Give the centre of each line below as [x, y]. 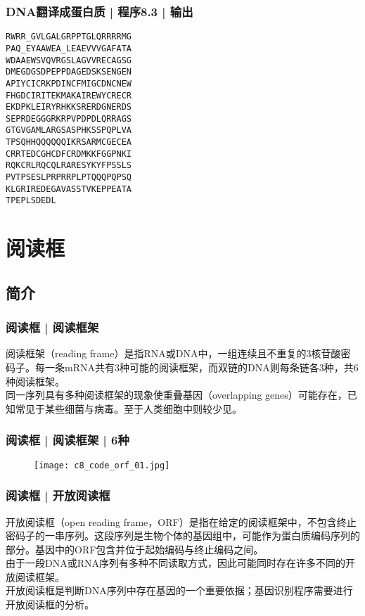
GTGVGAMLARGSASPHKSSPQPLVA [69, 130]
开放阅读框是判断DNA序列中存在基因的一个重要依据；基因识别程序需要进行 [179, 590]
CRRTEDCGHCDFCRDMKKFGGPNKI [69, 154]
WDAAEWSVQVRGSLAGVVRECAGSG [69, 60]
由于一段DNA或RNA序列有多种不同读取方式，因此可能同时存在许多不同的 [175, 563]
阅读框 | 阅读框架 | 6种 [68, 440]
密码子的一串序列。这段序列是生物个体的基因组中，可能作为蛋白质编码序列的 [183, 535]
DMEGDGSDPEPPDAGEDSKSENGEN [69, 72]
